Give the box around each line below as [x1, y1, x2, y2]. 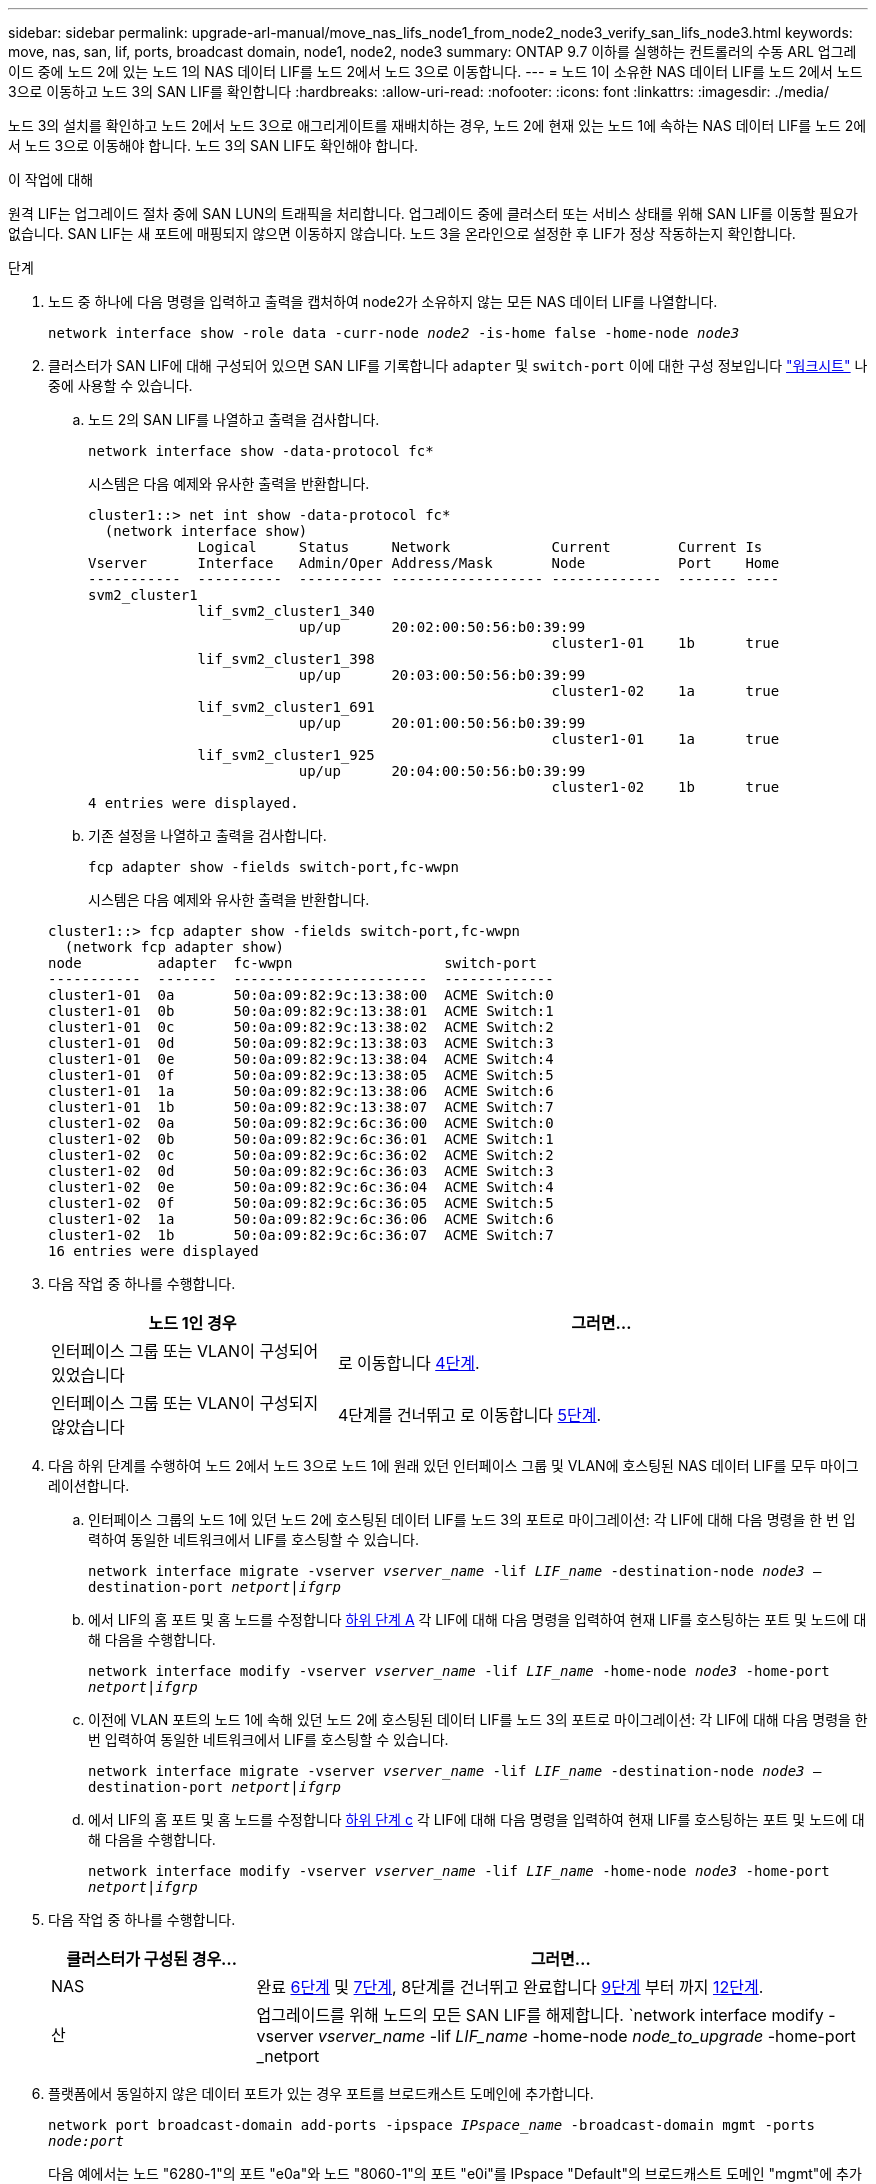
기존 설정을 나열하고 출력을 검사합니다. [88, 827, 327, 844]
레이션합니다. [48, 1477, 130, 1494]
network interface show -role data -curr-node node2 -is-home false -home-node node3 [48, 325, 740, 341]
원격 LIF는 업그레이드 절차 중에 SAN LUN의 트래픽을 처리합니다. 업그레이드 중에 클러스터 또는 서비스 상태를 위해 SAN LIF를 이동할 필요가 [8, 205, 858, 222]
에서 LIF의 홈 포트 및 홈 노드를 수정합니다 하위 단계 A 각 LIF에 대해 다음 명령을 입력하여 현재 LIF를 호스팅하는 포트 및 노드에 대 [88, 1611, 867, 1628]
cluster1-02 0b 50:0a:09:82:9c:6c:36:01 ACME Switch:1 [48, 1131, 554, 1147]
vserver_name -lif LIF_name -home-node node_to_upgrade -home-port [318, 2026, 856, 2046]
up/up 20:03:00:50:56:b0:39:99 [298, 667, 586, 683]
